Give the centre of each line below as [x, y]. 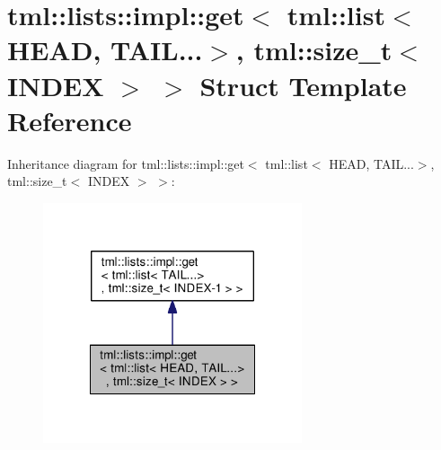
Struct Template [303, 85]
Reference [70, 120]
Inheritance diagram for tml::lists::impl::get [126, 163]
